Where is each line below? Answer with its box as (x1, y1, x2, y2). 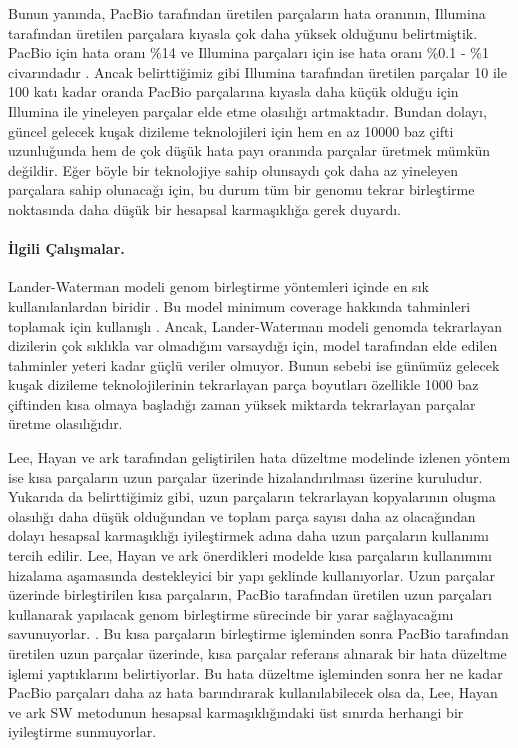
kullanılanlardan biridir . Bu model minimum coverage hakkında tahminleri (8, 295, 471, 316)
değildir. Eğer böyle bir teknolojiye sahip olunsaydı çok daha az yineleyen (8, 159, 459, 180)
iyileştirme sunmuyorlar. (8, 721, 157, 742)
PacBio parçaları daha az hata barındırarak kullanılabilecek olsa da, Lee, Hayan (8, 682, 498, 703)
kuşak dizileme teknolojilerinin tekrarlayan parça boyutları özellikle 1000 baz (8, 374, 479, 395)
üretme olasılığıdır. (8, 413, 123, 434)
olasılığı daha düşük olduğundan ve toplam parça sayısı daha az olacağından (8, 505, 476, 526)
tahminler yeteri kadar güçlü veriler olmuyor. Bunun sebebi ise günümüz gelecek (8, 354, 500, 375)
